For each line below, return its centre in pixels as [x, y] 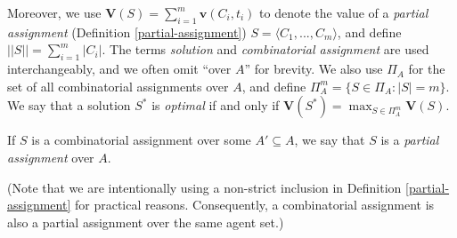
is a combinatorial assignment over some [141, 140]
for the [427, 69]
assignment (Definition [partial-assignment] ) [127, 32]
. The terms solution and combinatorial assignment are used [265, 49]
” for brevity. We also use [314, 69]
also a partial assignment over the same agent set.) [146, 222]
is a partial [410, 140]
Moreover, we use [54, 12]
